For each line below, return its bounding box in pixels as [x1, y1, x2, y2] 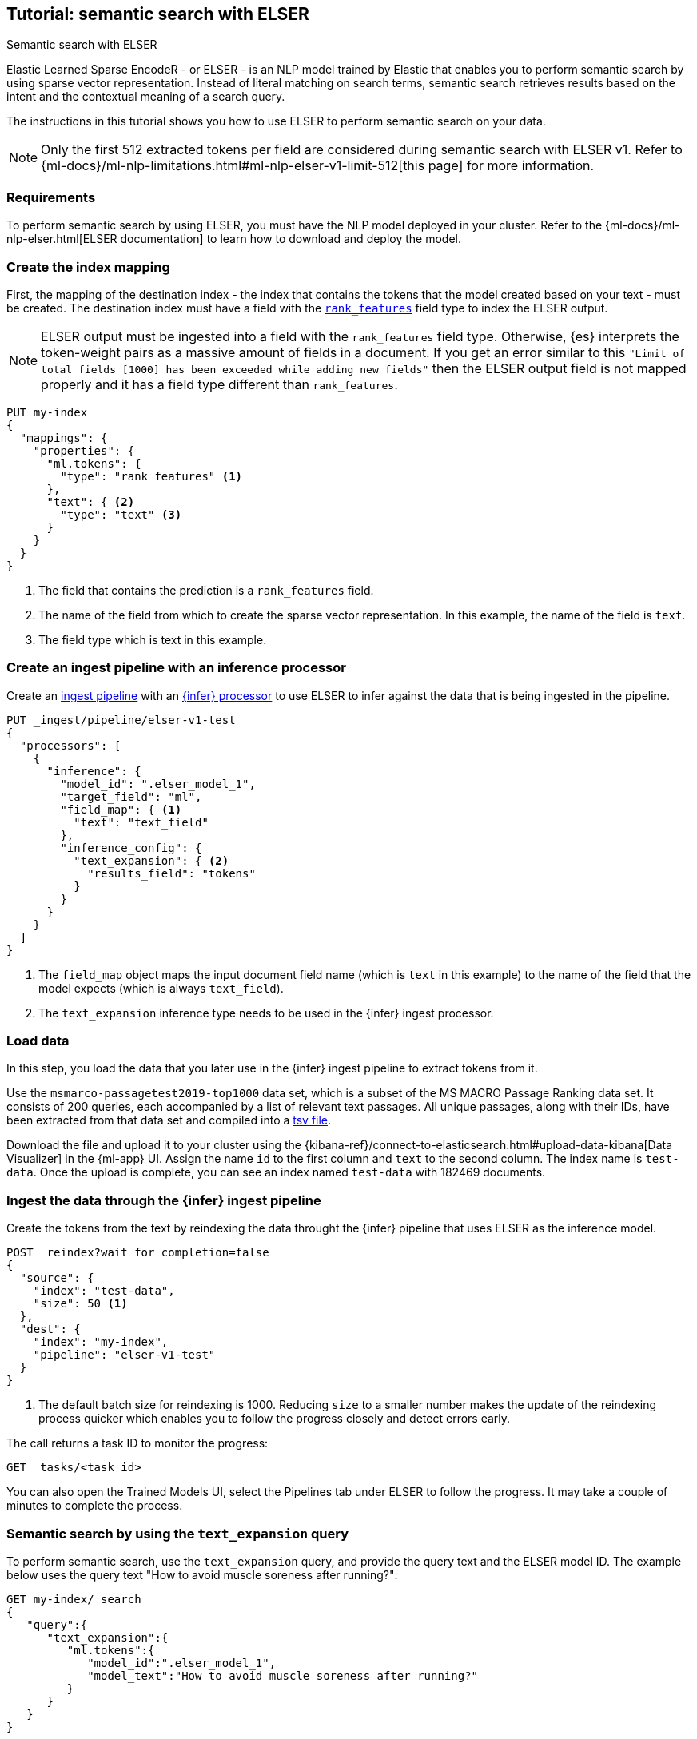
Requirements [6, 189, 96, 205]
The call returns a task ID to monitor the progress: [6, 1436, 269, 1450]
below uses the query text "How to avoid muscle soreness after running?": [6, 1567, 398, 1582]
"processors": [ [19, 738, 121, 752]
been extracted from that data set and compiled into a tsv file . [6, 1113, 332, 1128]
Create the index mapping [6, 258, 170, 275]
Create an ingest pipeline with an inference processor [6, 659, 346, 676]
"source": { [19, 1271, 94, 1285]
